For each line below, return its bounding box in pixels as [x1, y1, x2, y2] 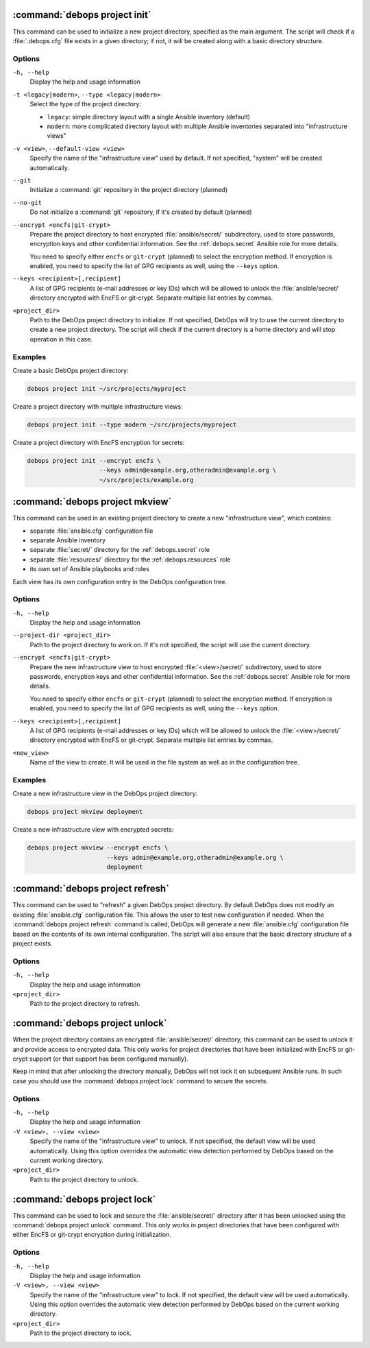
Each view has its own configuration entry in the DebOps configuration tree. [12, 577, 227, 586]
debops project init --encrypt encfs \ [27, 457, 161, 464]
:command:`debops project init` [12, 9, 151, 21]
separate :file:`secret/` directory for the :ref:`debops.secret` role [29, 546, 210, 554]
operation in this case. [29, 335, 92, 343]
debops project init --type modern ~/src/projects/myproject [27, 420, 237, 429]
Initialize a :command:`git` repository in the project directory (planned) [29, 186, 228, 194]
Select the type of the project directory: [29, 100, 142, 108]
